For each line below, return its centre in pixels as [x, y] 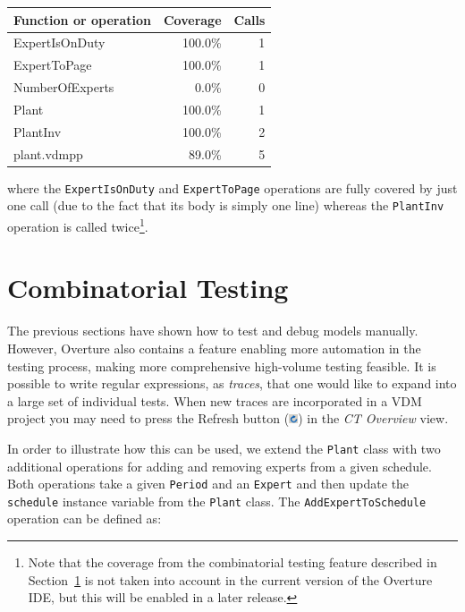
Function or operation [82, 19]
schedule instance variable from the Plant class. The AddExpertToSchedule [217, 501]
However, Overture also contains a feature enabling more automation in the [214, 348]
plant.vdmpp [48, 153]
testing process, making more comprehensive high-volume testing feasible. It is [222, 365]
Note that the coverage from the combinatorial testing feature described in [232, 562]
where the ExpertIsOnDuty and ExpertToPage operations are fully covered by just [232, 187]
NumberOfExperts [64, 87]
